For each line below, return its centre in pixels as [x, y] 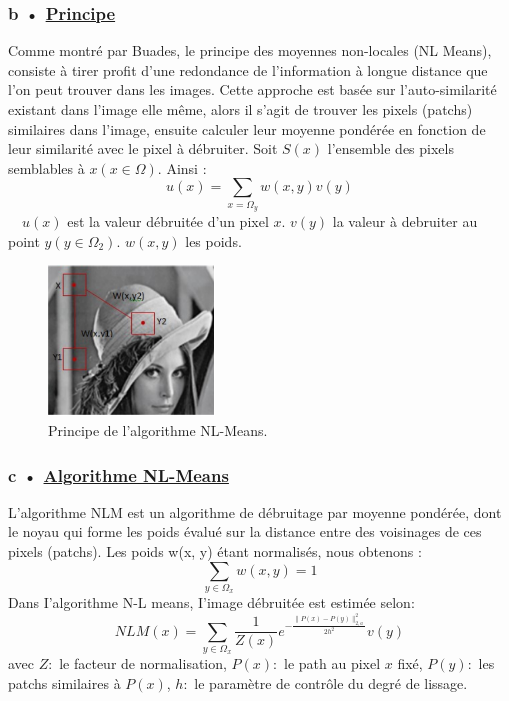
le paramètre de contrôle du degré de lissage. [331, 682]
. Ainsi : [182, 167]
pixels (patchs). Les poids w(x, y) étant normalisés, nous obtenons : [215, 551]
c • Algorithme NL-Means [118, 474]
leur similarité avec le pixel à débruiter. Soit [143, 148]
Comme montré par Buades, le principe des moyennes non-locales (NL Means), [250, 50]
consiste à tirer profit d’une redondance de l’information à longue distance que [248, 69]
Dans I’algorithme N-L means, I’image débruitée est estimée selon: [211, 602]
